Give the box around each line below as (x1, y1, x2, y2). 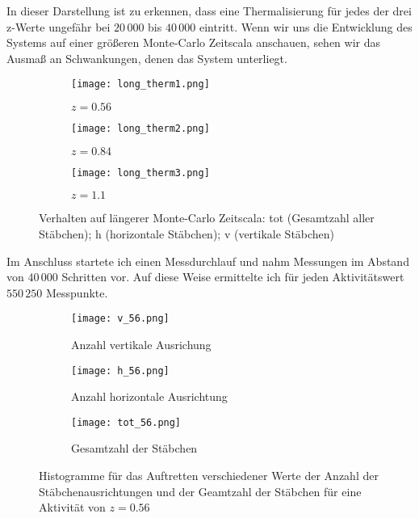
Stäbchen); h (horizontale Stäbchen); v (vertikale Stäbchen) (39, 225, 335, 242)
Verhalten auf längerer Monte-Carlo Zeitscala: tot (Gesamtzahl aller (39, 209, 375, 226)
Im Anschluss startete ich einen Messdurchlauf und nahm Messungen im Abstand (6, 252, 409, 269)
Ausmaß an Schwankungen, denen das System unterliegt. (6, 49, 287, 66)
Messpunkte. (45, 284, 108, 301)
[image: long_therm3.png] (71, 166, 210, 179)
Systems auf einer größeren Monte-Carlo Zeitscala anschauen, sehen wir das (6, 34, 381, 51)
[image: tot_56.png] (71, 416, 182, 428)
